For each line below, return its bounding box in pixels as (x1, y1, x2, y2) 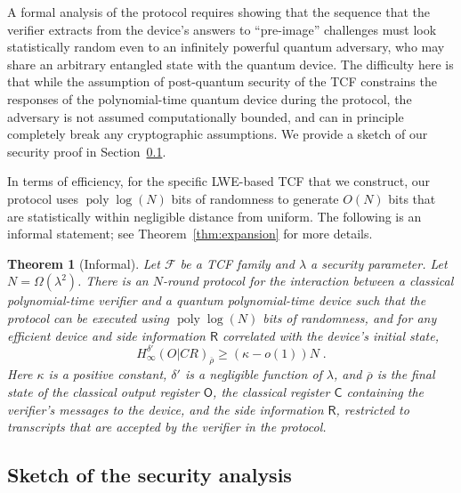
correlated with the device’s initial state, (222, 326, 439, 344)
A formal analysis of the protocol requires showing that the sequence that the (7, 3, 430, 20)
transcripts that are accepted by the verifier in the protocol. (7, 417, 327, 436)
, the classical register (213, 382, 330, 400)
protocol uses (7, 189, 78, 207)
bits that (388, 189, 436, 207)
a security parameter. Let (311, 254, 448, 272)
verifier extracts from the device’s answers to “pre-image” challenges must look (7, 20, 437, 38)
